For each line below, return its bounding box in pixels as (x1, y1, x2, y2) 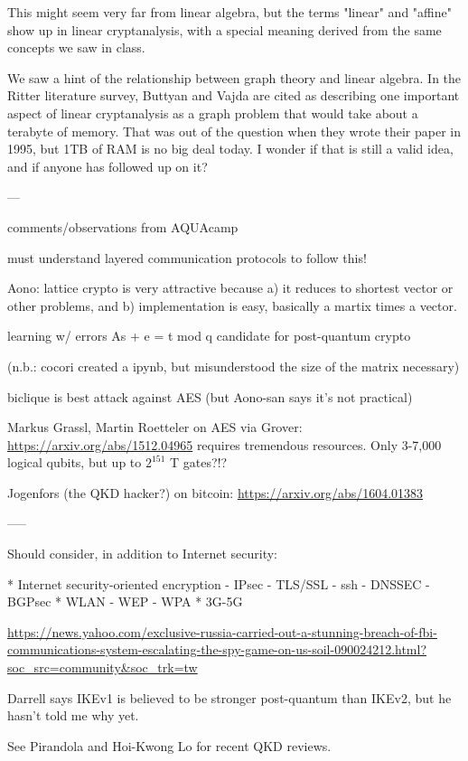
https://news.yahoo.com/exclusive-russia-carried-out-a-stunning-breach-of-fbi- (7, 622, 437, 641)
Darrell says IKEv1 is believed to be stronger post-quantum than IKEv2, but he (7, 688, 452, 707)
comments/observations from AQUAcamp (7, 217, 239, 236)
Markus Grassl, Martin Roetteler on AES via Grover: (7, 418, 303, 437)
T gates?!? (170, 453, 228, 472)
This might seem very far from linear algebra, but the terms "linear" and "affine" (7, 3, 452, 21)
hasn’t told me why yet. (7, 706, 139, 725)
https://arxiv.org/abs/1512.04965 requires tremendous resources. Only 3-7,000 (7, 435, 442, 454)
